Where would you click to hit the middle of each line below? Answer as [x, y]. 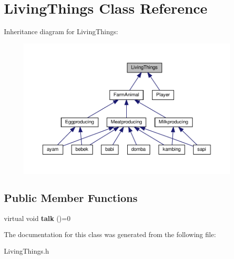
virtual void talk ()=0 [37, 218]
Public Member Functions [71, 197]
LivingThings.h [27, 250]
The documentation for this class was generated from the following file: [110, 234]
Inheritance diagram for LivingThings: [61, 31]
